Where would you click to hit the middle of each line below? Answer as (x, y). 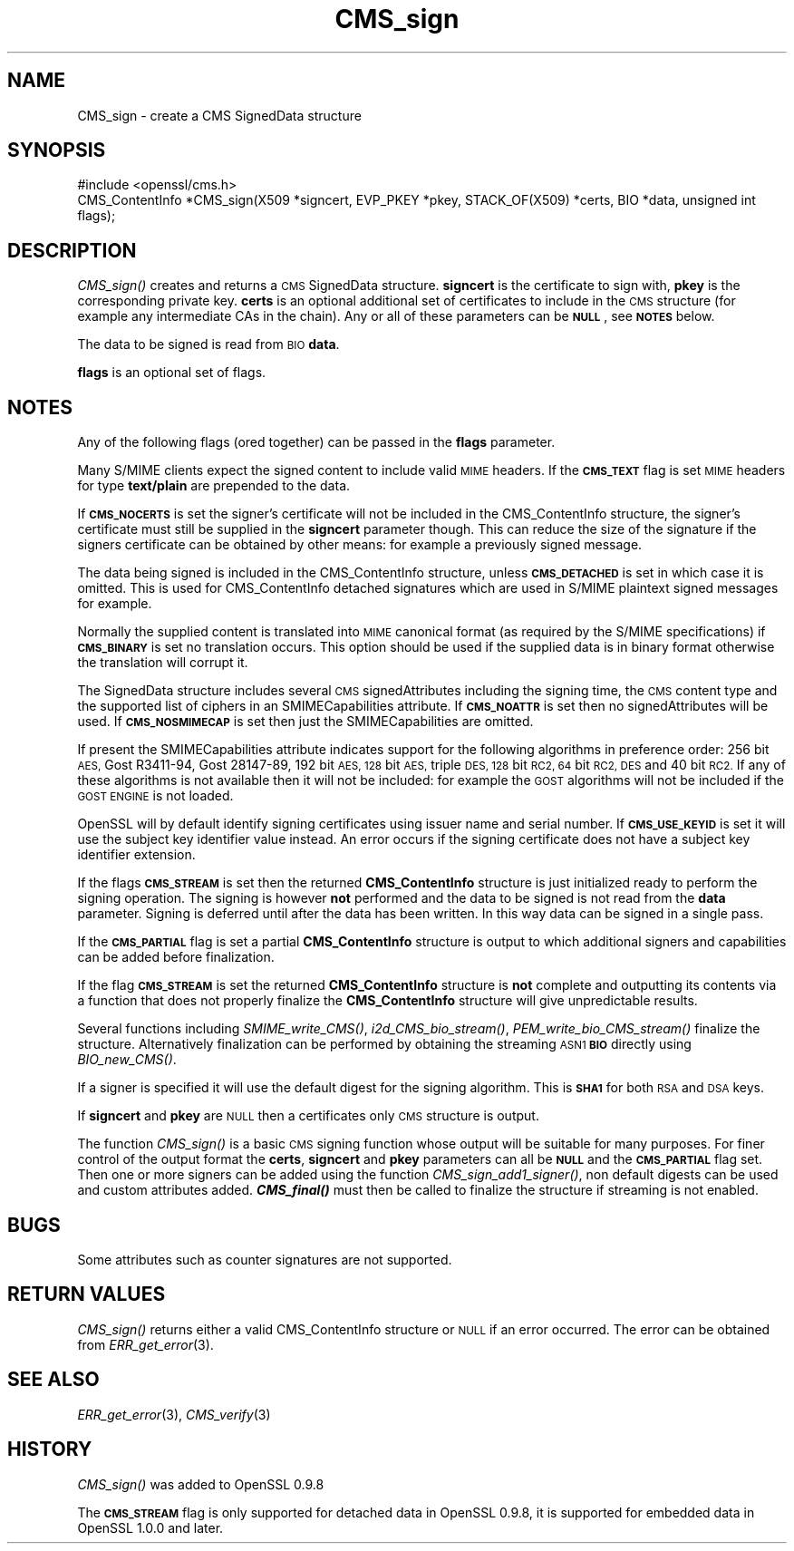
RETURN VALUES (87, 1294)
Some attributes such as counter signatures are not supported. (265, 1259)
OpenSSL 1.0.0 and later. (150, 1527)
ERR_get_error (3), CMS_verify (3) (174, 1414)
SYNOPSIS (57, 150)
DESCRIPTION (72, 250)
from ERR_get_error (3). (145, 1344)
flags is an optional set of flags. (172, 373)
